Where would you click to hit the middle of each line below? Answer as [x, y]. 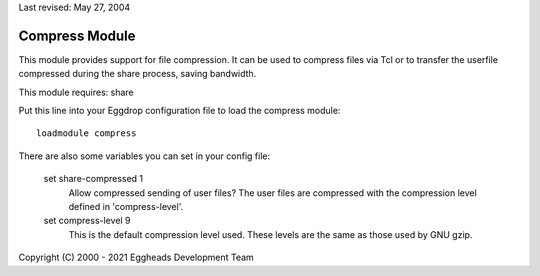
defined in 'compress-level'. [126, 207]
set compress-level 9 [87, 221]
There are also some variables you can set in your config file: [144, 156]
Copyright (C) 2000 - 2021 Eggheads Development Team [136, 257]
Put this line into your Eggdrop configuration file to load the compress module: [179, 111]
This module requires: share [76, 92]
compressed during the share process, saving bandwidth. [137, 74]
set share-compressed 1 [93, 179]
